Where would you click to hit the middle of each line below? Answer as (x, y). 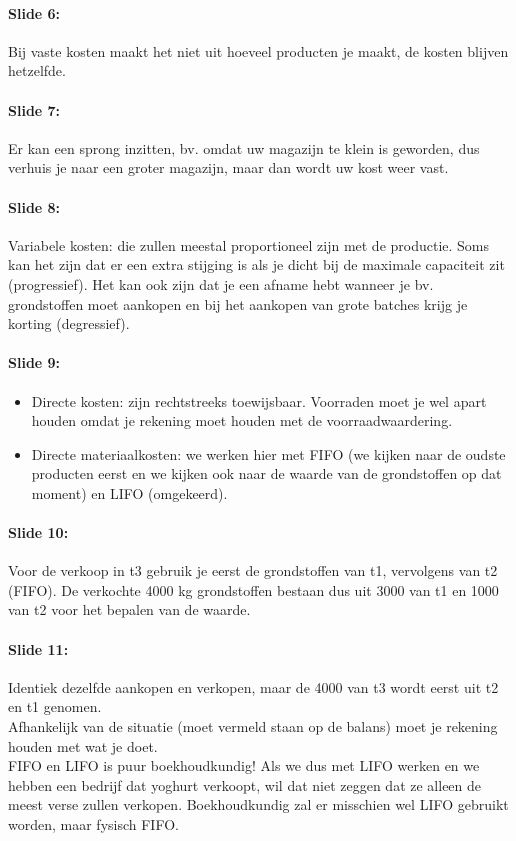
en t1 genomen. (55, 706)
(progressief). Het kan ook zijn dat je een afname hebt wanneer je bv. (221, 283)
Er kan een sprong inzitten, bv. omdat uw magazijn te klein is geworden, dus (244, 147)
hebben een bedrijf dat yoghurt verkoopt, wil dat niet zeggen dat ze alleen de (245, 784)
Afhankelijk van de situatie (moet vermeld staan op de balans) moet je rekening (253, 726)
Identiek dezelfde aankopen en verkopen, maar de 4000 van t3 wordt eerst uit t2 (253, 686)
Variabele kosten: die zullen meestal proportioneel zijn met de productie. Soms (249, 244)
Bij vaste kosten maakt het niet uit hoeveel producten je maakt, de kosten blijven (258, 50)
